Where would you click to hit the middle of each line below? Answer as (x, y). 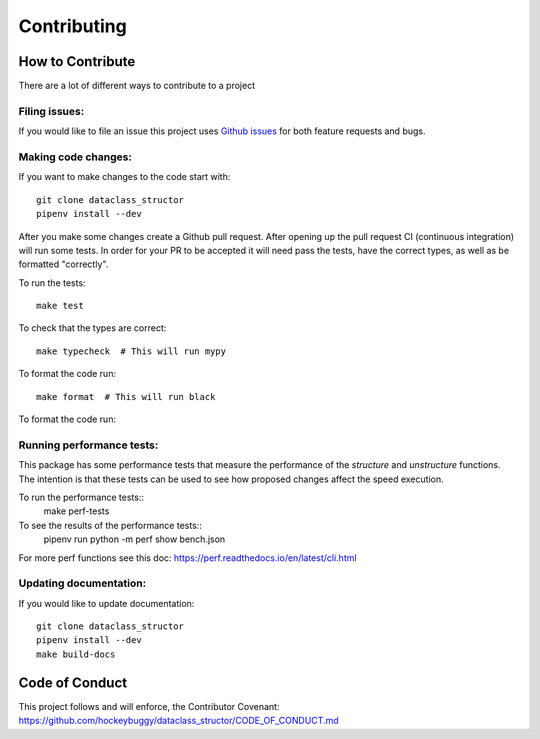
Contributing (72, 26)
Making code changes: (75, 157)
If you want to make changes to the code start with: (124, 177)
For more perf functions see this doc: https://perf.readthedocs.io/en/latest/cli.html (187, 557)
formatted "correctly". (63, 264)
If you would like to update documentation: (106, 603)
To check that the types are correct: (92, 328)
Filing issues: (51, 111)
